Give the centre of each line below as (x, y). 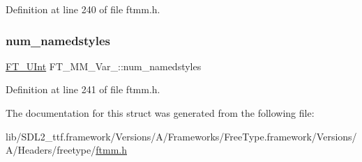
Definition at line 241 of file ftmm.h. (83, 89)
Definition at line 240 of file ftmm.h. (83, 9)
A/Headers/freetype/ (51, 150)
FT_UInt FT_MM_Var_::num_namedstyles (104, 66)
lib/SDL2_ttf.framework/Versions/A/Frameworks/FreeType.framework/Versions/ (181, 136)
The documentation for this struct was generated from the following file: (160, 113)
